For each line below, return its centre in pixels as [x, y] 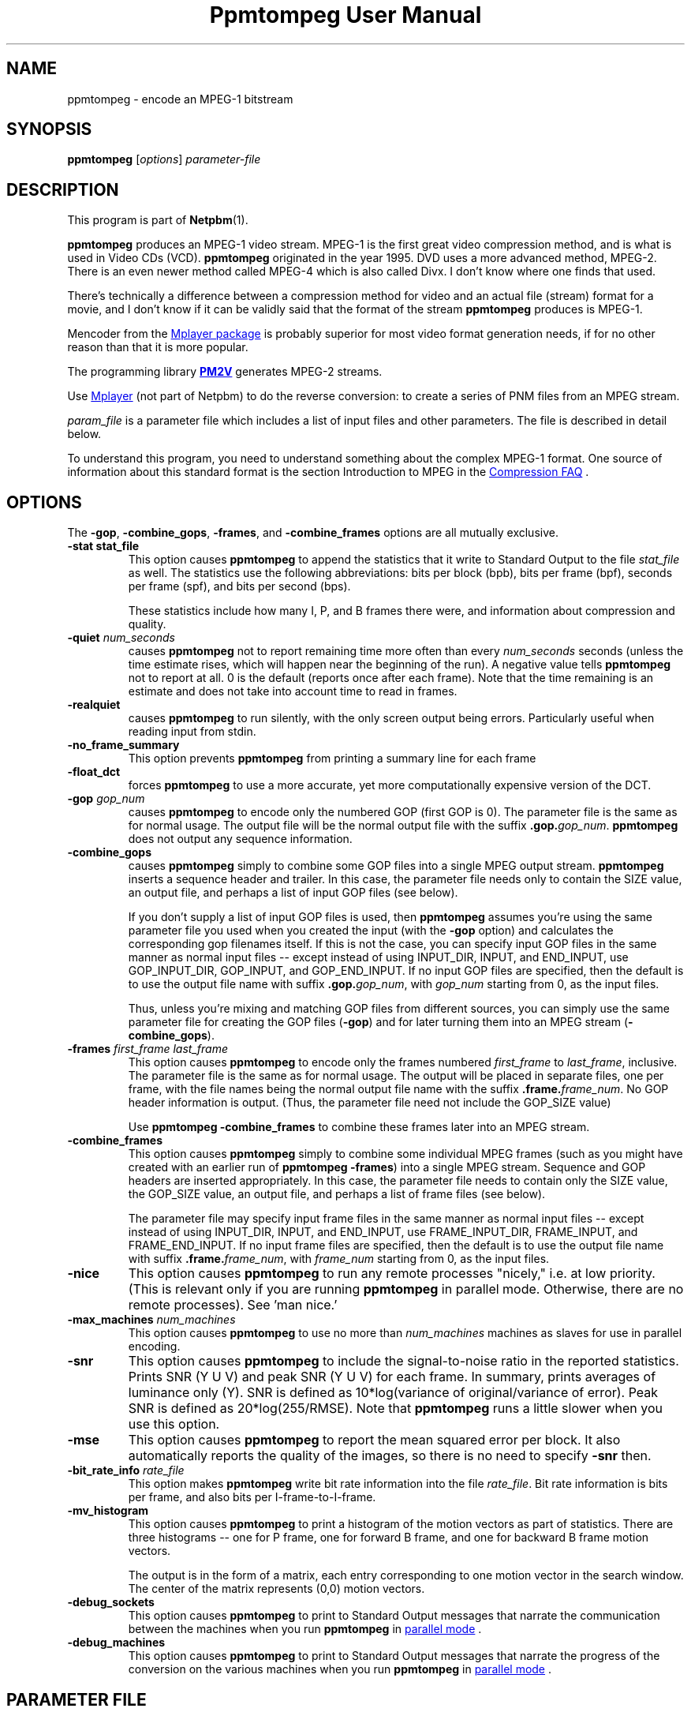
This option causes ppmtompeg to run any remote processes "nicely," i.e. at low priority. [392, 1274]
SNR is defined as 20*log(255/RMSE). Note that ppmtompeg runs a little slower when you [395, 1409]
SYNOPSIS [49, 129]
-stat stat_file [103, 546]
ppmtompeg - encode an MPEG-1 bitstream [180, 99]
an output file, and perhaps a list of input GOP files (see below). [293, 893]
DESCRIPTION [63, 189]
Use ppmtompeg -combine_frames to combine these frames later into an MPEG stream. [359, 1127]
